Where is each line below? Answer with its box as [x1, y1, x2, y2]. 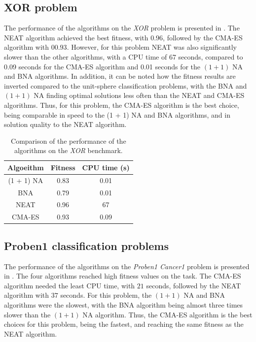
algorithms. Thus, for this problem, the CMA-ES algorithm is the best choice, [4, 99, 239, 110]
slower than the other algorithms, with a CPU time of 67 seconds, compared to [4, 51, 243, 62]
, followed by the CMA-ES [163, 32, 243, 42]
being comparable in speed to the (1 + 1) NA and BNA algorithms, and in [4, 109, 230, 120]
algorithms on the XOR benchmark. [14, 145, 123, 155]
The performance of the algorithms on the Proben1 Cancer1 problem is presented [4, 261, 250, 271]
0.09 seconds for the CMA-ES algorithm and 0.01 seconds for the [4, 61, 201, 71]
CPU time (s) [82, 162, 130, 172]
